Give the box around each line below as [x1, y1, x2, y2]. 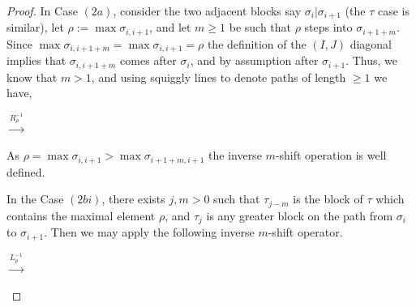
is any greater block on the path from [206, 207, 393, 224]
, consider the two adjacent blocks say [113, 2, 302, 19]
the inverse [208, 147, 262, 164]
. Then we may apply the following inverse [44, 224, 255, 241]
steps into [304, 19, 353, 36]
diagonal [350, 35, 392, 52]
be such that [229, 19, 292, 36]
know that [6, 68, 58, 85]
